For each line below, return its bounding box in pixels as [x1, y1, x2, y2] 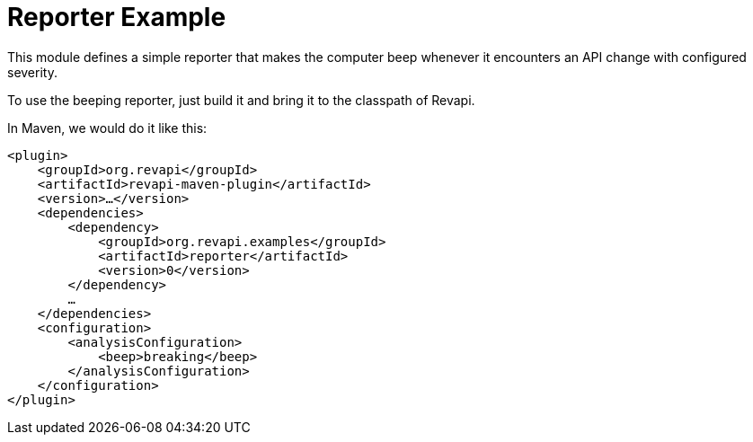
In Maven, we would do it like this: [7, 119, 208, 136]
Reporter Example [7, 2, 226, 32]
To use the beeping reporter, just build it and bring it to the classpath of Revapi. [7, 92, 475, 108]
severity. [7, 64, 58, 80]
